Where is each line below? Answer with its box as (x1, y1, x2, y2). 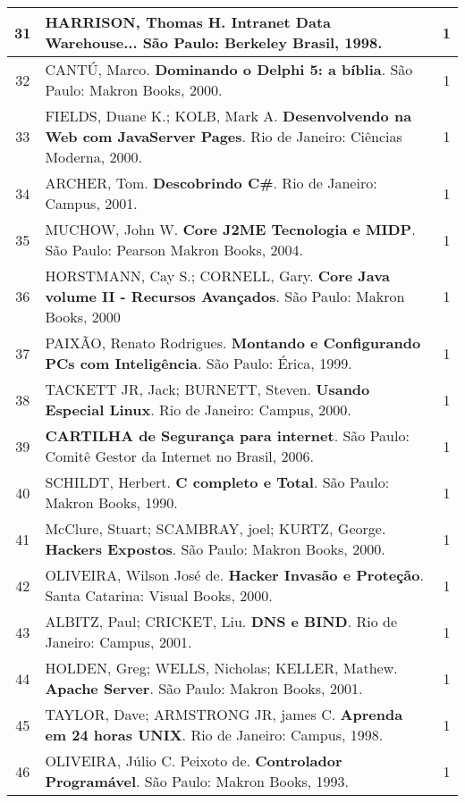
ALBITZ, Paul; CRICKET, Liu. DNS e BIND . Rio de (45, 611, 397, 632)
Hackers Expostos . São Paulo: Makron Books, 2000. (45, 539, 385, 559)
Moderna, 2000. (45, 146, 142, 167)
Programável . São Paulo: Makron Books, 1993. (45, 771, 349, 791)
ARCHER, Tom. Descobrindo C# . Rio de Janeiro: (45, 172, 377, 193)
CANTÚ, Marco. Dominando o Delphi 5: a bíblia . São (45, 59, 413, 79)
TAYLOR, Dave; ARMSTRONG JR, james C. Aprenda (45, 704, 403, 724)
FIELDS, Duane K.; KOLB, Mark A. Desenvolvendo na (45, 105, 412, 126)
